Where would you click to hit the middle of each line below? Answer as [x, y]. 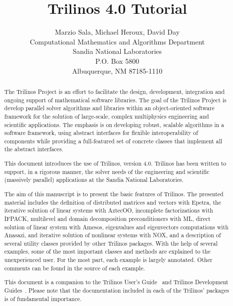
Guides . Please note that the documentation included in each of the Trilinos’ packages [116, 290]
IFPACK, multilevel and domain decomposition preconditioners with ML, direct [107, 218]
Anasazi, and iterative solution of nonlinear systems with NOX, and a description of [113, 235]
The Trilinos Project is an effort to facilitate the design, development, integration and [115, 91]
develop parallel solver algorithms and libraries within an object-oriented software [109, 108]
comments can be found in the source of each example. [74, 268]
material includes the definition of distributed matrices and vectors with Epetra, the [113, 202]
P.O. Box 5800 [117, 61]
